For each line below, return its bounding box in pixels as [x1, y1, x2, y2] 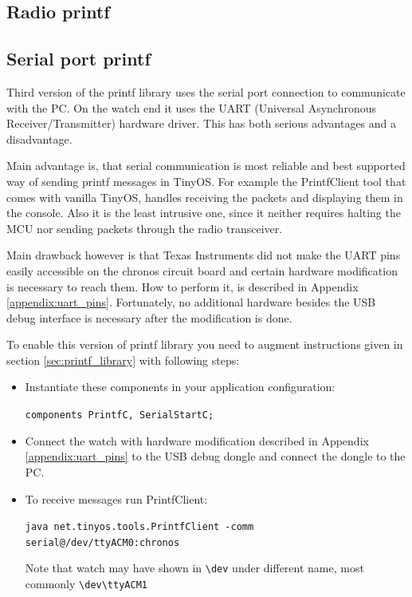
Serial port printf [6, 46, 151, 71]
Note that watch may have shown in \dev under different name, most [25, 559, 364, 576]
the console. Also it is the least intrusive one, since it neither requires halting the [6, 204, 401, 221]
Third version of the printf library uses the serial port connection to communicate [6, 83, 406, 100]
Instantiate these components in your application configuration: [25, 378, 335, 395]
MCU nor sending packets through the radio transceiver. [6, 219, 283, 236]
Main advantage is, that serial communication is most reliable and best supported [6, 157, 406, 174]
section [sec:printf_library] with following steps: [6, 351, 240, 368]
